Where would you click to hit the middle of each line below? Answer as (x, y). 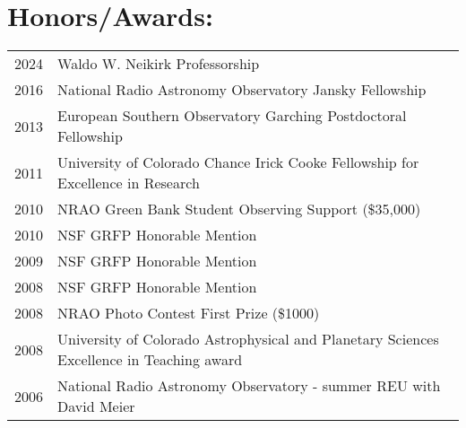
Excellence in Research (129, 183)
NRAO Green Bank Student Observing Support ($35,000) (239, 209)
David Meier (96, 406)
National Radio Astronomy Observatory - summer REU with (249, 386)
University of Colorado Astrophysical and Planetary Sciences (248, 339)
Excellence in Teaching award (150, 360)
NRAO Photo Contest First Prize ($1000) (189, 313)
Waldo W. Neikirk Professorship (159, 64)
